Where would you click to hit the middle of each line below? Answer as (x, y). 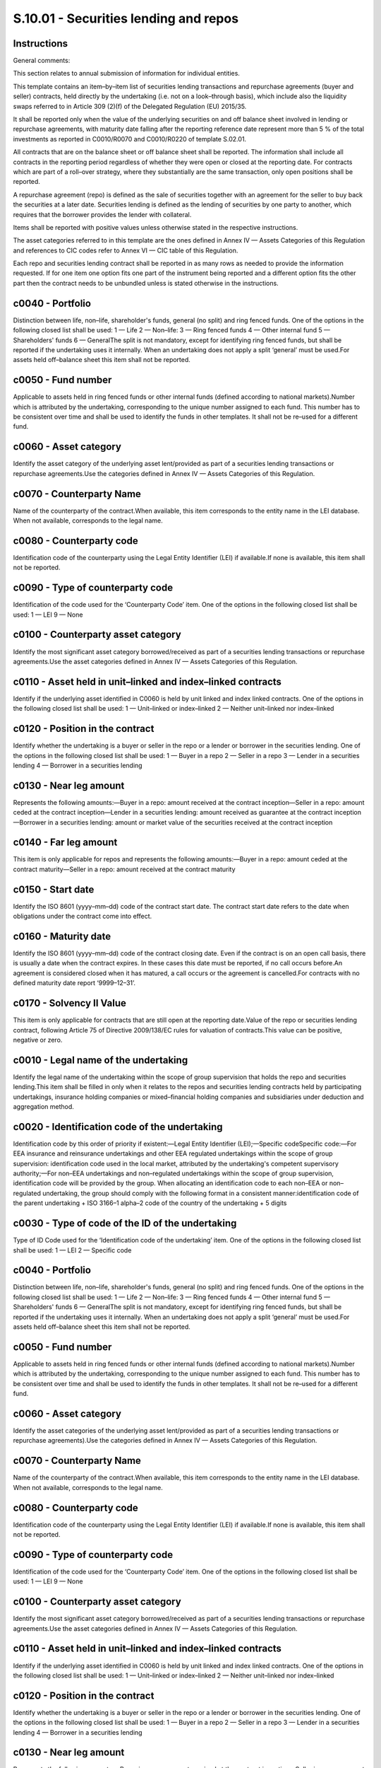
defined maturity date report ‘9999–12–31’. (74, 983)
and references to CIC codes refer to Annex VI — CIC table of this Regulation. (126, 250)
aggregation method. (43, 1107)
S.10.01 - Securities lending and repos (126, 18)
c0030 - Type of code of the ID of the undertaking (125, 1223)
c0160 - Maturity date (62, 936)
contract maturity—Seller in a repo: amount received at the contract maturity (124, 869)
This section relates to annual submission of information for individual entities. (126, 74)
